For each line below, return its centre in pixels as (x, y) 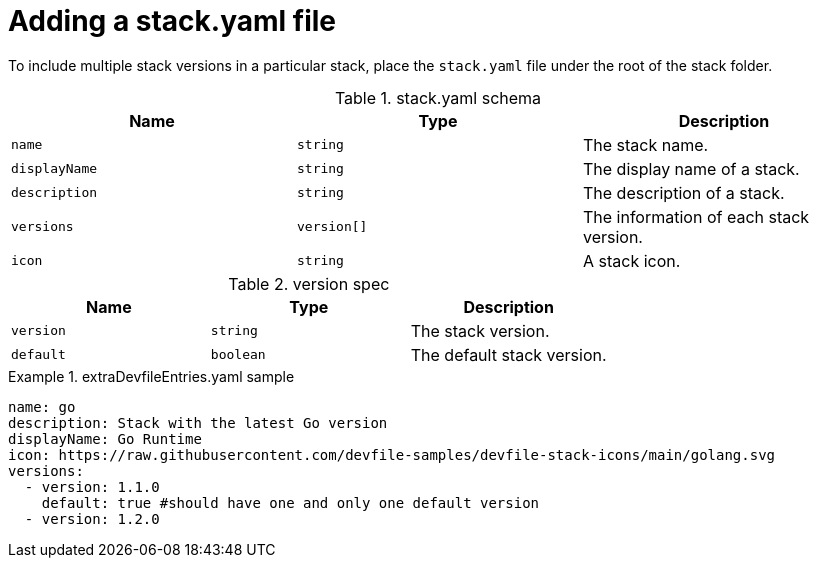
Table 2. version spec (309, 283)
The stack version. (480, 330)
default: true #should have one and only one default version (290, 502)
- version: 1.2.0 (92, 518)
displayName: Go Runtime (105, 438)
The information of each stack (696, 216)
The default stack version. (508, 354)
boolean (238, 355)
